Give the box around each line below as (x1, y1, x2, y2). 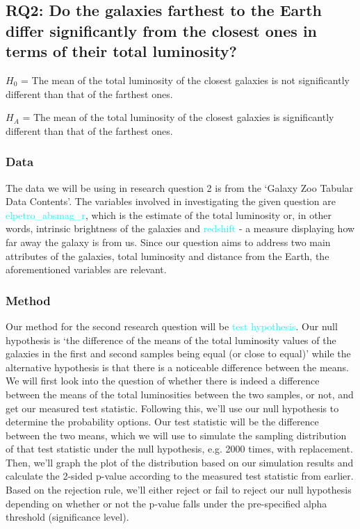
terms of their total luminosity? (6, 40, 238, 62)
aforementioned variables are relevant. (6, 262, 167, 277)
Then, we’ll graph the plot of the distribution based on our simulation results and (6, 455, 354, 469)
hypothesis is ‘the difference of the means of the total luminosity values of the (6, 332, 336, 347)
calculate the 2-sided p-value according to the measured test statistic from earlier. (6, 469, 354, 483)
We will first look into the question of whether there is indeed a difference (6, 373, 320, 388)
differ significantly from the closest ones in (6, 19, 318, 41)
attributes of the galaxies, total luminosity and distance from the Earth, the (6, 248, 329, 263)
